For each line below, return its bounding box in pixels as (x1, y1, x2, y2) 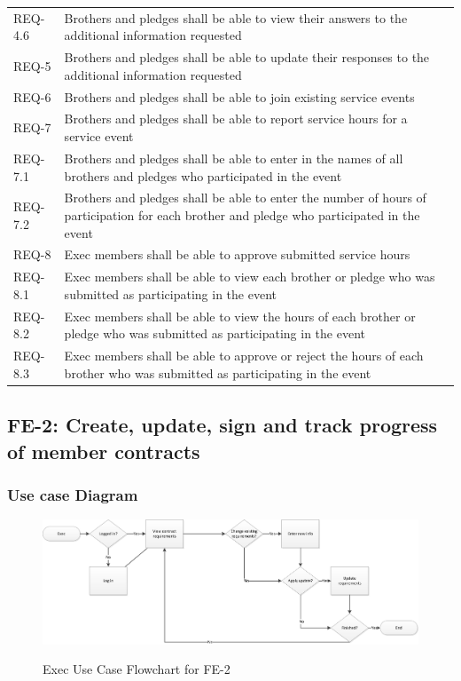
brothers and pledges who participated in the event (64, 166, 342, 185)
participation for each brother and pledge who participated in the (64, 205, 420, 224)
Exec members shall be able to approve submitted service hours (64, 245, 410, 264)
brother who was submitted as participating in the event (64, 363, 371, 382)
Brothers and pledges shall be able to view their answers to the (64, 8, 408, 27)
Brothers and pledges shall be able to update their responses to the (64, 48, 430, 67)
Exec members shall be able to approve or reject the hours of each (64, 346, 424, 365)
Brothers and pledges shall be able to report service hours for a (64, 109, 408, 128)
